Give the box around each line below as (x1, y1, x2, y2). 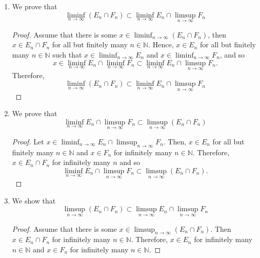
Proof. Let (12, 136, 44, 147)
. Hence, (148, 39, 174, 50)
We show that (12, 195, 56, 206)
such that (52, 49, 82, 60)
